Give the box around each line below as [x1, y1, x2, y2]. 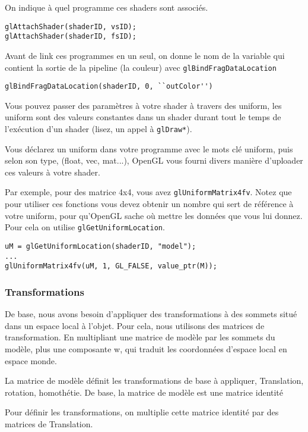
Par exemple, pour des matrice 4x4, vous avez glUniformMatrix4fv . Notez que [5, 186, 292, 198]
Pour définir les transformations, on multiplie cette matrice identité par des [5, 406, 279, 418]
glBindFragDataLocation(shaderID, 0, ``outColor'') [5, 82, 213, 91]
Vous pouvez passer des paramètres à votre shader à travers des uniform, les [5, 99, 282, 111]
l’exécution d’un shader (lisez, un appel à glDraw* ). [5, 123, 192, 134]
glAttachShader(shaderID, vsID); [5, 22, 136, 31]
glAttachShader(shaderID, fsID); [5, 32, 136, 41]
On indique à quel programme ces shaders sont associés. [5, 1, 208, 13]
